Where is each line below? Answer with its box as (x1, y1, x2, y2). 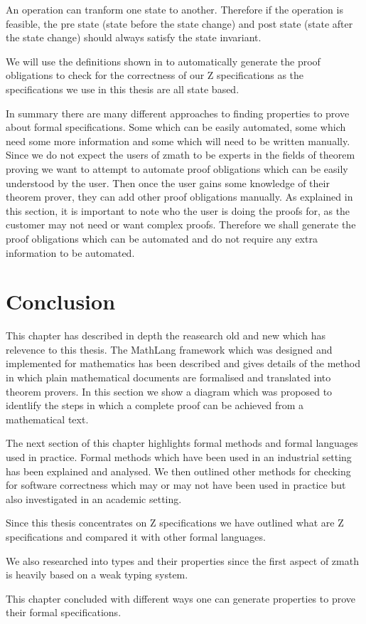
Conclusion (6, 287, 116, 316)
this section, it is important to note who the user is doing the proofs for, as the (6, 203, 350, 218)
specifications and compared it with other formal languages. (6, 529, 266, 544)
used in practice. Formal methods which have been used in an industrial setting (6, 449, 352, 464)
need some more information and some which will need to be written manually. (6, 133, 350, 148)
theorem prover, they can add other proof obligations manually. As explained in (6, 189, 353, 204)
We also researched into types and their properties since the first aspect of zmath (6, 553, 359, 568)
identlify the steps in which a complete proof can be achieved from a (6, 398, 304, 413)
